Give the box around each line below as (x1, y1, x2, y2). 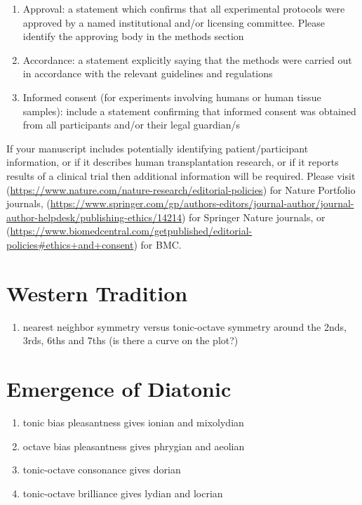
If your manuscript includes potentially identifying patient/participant (6, 140, 309, 155)
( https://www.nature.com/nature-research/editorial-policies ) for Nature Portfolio (6, 182, 356, 197)
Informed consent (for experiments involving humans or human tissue (22, 89, 321, 104)
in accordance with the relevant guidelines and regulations (22, 66, 273, 81)
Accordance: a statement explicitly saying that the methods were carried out (22, 52, 352, 67)
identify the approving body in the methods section (22, 29, 244, 44)
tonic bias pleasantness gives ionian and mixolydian (22, 414, 244, 429)
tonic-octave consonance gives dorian (22, 462, 181, 477)
